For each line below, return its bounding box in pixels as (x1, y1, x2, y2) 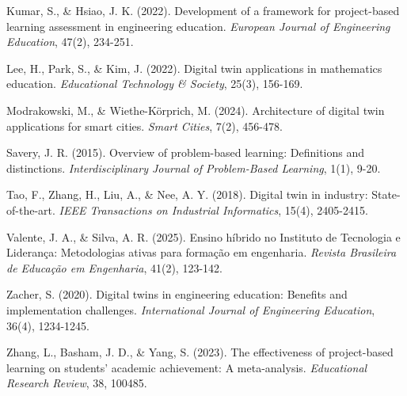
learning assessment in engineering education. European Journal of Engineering (6, 17, 390, 34)
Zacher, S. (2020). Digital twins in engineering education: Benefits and (6, 286, 348, 303)
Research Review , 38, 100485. (6, 375, 147, 391)
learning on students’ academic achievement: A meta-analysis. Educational (6, 359, 367, 375)
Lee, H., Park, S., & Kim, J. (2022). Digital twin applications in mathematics (6, 59, 382, 76)
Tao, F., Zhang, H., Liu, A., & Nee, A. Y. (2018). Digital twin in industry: (6, 186, 368, 203)
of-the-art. (6, 201, 55, 218)
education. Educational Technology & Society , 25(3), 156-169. (6, 75, 303, 92)
